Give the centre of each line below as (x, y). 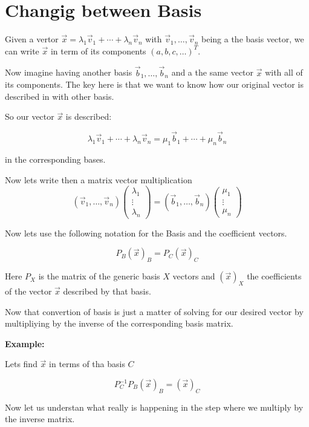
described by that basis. (107, 291)
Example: (25, 343)
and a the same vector (213, 72)
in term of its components (98, 51)
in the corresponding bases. (55, 159)
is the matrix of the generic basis (99, 276)
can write (22, 51)
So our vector (30, 116)
